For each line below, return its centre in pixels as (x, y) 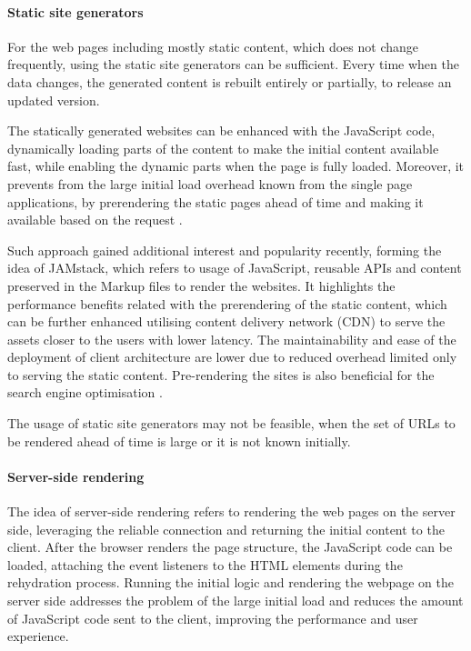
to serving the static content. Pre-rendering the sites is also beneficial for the (221, 374)
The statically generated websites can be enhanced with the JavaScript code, (221, 130)
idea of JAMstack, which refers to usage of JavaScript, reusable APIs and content (235, 268)
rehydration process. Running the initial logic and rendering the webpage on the (230, 582)
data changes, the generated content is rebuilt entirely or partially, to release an (230, 81)
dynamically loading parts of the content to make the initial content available (223, 148)
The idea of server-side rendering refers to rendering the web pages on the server (231, 511)
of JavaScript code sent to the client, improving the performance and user (213, 618)
